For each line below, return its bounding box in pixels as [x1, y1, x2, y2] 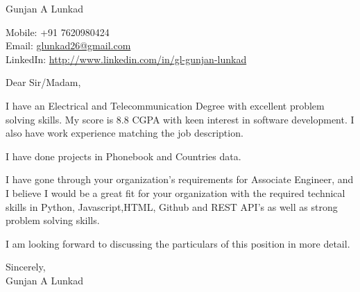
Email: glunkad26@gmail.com [6, 38, 131, 53]
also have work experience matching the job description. [6, 126, 243, 140]
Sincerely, [6, 259, 46, 274]
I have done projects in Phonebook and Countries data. [6, 148, 241, 163]
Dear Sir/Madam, [6, 75, 81, 89]
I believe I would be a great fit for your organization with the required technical [6, 185, 345, 200]
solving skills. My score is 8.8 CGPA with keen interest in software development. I [6, 112, 354, 126]
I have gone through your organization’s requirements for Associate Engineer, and [6, 172, 354, 187]
